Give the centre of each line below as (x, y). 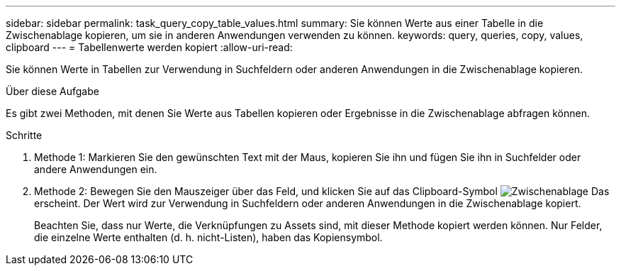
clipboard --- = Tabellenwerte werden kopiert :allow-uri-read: (149, 47)
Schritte (24, 135)
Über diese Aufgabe (52, 91)
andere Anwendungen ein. (96, 169)
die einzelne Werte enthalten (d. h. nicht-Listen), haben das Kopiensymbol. (208, 237)
